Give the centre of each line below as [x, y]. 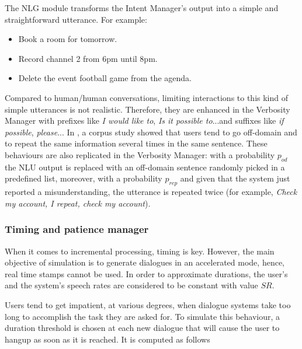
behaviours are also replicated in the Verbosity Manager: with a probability [140, 154]
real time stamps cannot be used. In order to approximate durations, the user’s [146, 273]
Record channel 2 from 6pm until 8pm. [88, 58]
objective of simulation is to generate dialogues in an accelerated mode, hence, [145, 262]
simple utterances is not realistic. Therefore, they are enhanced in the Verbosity [147, 109]
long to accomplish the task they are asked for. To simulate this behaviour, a [143, 316]
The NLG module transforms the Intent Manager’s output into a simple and [142, 8]
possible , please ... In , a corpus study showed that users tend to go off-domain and [151, 132]
